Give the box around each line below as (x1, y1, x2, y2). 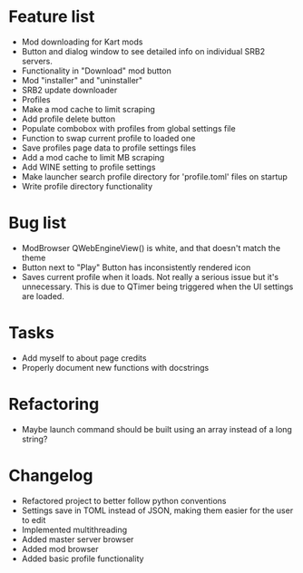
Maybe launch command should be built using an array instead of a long (21, 423, 292, 434)
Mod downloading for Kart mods (21, 36, 143, 47)
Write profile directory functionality (21, 180, 153, 191)
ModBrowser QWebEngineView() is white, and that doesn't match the (21, 242, 281, 253)
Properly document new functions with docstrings (21, 362, 210, 373)
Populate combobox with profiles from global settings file (21, 122, 237, 133)
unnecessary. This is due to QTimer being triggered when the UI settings (21, 281, 294, 292)
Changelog (8, 465, 93, 486)
